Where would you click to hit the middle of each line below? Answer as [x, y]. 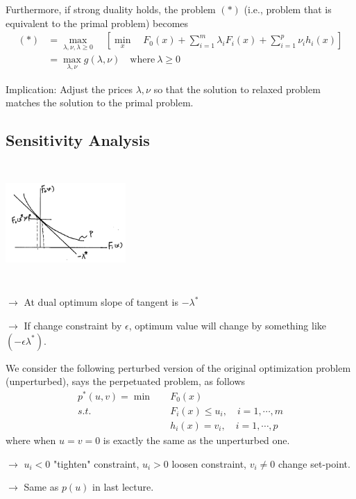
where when [31, 440]
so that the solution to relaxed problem [237, 89]
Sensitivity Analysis [78, 140]
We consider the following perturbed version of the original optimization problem [178, 367]
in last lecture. [123, 487]
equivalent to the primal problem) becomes [97, 23]
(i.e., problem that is [288, 9]
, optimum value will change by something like [227, 326]
